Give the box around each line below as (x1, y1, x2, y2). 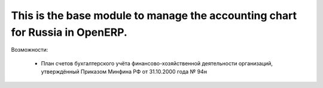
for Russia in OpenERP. (11, 26, 128, 39)
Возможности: (11, 46, 48, 54)
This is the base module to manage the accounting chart (11, 9, 297, 22)
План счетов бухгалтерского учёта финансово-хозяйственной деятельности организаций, (41, 59, 273, 67)
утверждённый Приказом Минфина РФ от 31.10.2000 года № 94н (41, 68, 208, 76)
